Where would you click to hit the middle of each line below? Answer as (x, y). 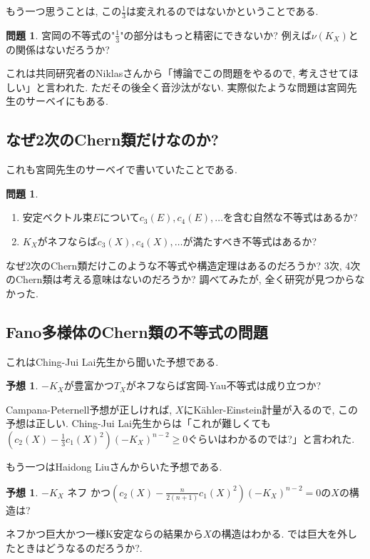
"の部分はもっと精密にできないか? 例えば (216, 35)
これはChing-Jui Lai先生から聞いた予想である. (112, 361)
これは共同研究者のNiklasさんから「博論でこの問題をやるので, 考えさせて (177, 73)
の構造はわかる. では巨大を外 (279, 534)
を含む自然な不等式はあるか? (291, 217)
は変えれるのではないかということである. (222, 11)
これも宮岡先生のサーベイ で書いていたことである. (122, 169)
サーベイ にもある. (67, 101)
